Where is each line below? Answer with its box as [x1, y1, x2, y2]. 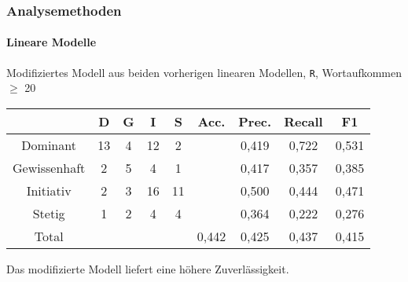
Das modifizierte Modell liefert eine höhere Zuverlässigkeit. [6, 260, 289, 277]
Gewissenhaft [13, 158, 86, 177]
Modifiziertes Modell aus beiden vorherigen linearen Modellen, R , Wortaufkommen [6, 64, 402, 80]
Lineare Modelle [6, 34, 97, 50]
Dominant [21, 135, 76, 154]
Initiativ [26, 181, 72, 200]
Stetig [32, 203, 65, 222]
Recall [284, 112, 323, 130]
